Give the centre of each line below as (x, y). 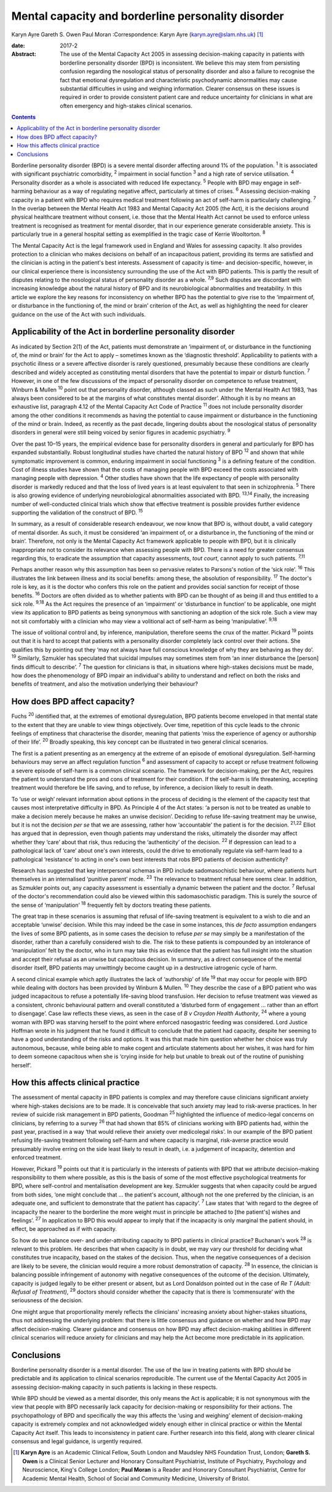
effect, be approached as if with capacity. (64, 1229)
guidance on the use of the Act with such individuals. (78, 314)
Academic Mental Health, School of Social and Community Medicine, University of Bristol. (136, 1478)
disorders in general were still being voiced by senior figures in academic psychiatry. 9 (121, 432)
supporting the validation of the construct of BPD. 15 (77, 512)
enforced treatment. (37, 1158)
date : (18, 45)
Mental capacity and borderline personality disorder (148, 16)
